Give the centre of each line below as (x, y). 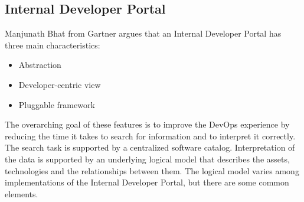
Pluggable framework (57, 104)
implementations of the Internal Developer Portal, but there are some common (147, 182)
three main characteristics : (53, 45)
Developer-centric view (60, 84)
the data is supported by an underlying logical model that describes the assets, (147, 159)
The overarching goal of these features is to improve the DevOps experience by (147, 124)
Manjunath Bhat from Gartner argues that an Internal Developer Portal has (143, 33)
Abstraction (40, 65)
